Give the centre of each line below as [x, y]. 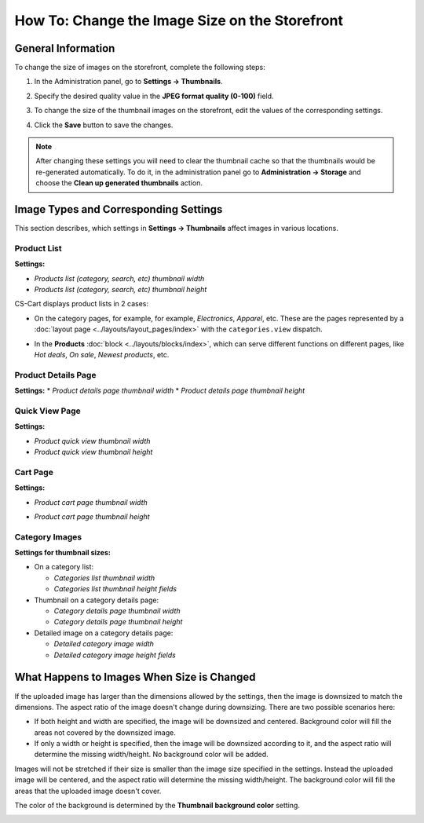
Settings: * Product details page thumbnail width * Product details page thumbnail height [160, 391]
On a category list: [64, 567]
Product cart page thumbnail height [92, 516]
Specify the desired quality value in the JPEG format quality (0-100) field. [154, 96]
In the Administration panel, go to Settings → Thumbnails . [128, 82]
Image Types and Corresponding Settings [119, 209]
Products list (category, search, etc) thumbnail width [119, 278]
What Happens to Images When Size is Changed [135, 677]
